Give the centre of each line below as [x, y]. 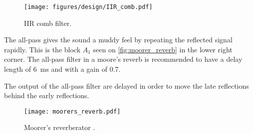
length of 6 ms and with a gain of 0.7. [62, 69]
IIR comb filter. [48, 23]
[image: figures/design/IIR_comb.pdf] [88, 7]
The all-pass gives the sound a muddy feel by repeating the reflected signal [118, 40]
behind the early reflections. [47, 95]
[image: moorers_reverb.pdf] [72, 111]
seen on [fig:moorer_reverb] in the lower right [163, 49]
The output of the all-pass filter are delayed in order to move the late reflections [126, 85]
